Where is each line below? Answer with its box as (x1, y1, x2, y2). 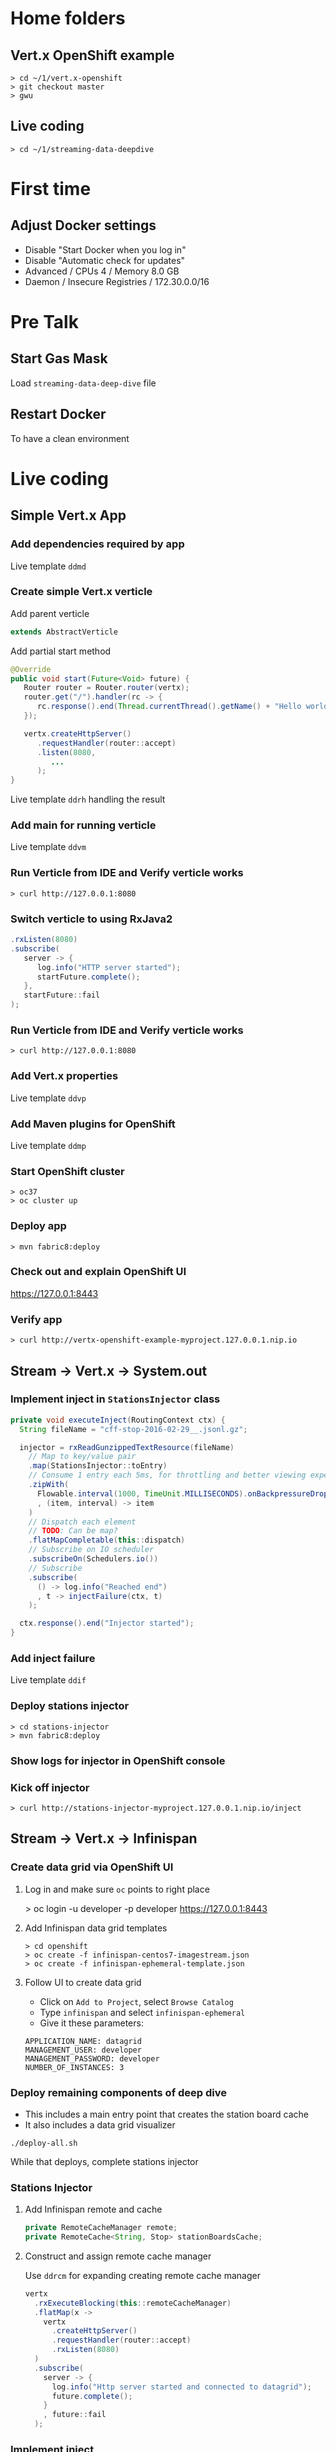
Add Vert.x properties (10, 1069, 119, 1083)
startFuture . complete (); (36, 972, 141, 982)
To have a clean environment (10, 432, 130, 444)
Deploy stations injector (10, 1699, 130, 1713)
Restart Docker (10, 406, 107, 423)
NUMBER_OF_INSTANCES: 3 (24, 2062, 125, 2072)
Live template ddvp (10, 1092, 87, 1104)
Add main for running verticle (10, 818, 157, 832)
